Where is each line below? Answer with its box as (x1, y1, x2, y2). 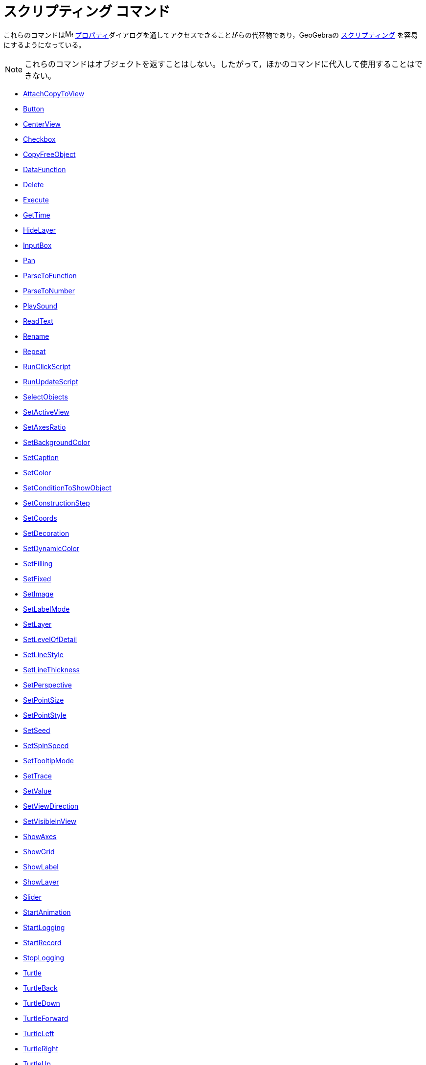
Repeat (23, 347, 46, 355)
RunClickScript (23, 362, 71, 371)
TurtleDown (23, 998, 60, 1007)
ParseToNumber (23, 286, 75, 295)
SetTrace (23, 771, 52, 780)
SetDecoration (23, 529, 69, 537)
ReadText (23, 316, 53, 325)
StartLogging (23, 923, 65, 932)
